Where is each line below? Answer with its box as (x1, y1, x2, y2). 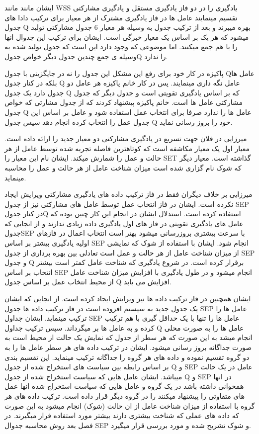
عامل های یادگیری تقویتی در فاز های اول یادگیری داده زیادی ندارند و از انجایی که (4, 218, 244, 228)
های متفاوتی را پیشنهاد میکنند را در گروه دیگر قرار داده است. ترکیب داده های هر (4, 390, 245, 401)
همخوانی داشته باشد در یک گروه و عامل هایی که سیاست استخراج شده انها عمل (4, 381, 244, 391)
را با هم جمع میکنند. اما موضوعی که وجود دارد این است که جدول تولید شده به (4, 41, 238, 52)
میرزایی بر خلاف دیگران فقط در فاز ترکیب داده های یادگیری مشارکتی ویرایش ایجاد (4, 189, 253, 199)
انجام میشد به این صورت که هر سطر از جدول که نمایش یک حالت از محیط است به (4, 332, 253, 343)
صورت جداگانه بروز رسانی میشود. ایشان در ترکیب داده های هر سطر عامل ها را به (4, 342, 252, 352)
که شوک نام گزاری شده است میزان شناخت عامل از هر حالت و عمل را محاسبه (4, 162, 242, 173)
